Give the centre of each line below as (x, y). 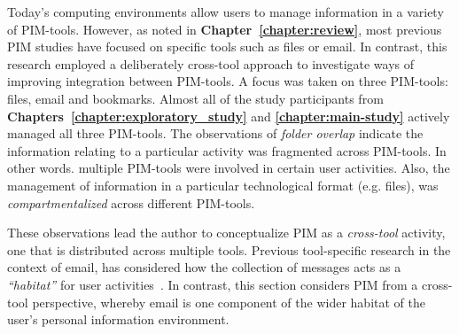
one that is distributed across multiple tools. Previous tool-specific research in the (229, 249)
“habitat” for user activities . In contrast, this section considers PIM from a (213, 284)
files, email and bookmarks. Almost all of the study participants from (195, 98)
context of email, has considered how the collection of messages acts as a (204, 267)
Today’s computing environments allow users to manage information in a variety (226, 12)
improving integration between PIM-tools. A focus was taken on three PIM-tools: (228, 81)
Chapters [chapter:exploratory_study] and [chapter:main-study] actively (229, 116)
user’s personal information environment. (118, 319)
